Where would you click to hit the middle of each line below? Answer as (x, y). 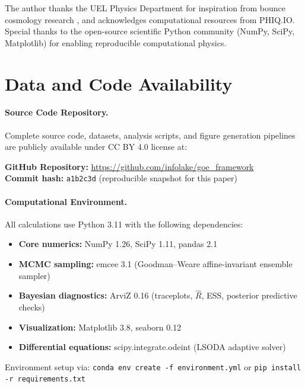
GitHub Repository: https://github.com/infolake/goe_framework (129, 166)
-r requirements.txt (45, 379)
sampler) (34, 275)
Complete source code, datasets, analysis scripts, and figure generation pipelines (150, 135)
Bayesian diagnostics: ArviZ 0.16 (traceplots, (106, 295)
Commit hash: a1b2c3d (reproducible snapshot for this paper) (121, 178)
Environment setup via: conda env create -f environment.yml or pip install (153, 366)
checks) (32, 307)
